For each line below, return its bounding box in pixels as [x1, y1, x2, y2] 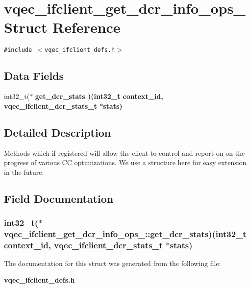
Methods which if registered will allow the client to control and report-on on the [4, 147, 245, 158]
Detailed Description [4, 124, 111, 140]
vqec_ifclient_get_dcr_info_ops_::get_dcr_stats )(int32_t [4, 227, 247, 240]
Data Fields [4, 68, 64, 83]
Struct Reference [4, 17, 121, 37]
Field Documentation [4, 191, 114, 206]
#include [4, 47, 32, 54]
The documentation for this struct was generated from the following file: [4, 258, 221, 268]
